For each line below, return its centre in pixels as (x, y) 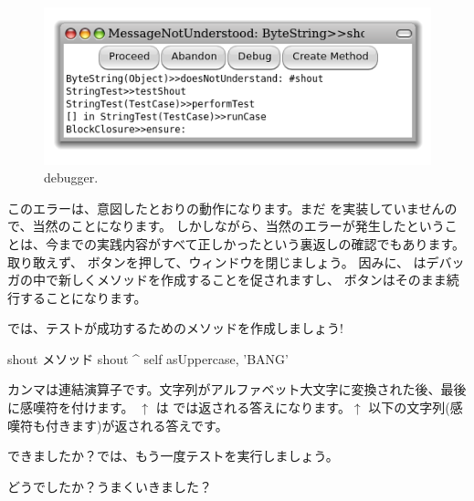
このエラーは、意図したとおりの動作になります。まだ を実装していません (226, 208)
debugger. (71, 177)
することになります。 (83, 297)
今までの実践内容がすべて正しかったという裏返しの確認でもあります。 (255, 243)
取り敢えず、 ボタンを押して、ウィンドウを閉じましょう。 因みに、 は (217, 261)
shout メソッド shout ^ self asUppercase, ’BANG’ (148, 358)
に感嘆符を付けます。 (71, 407)
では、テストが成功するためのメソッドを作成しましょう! (175, 328)
